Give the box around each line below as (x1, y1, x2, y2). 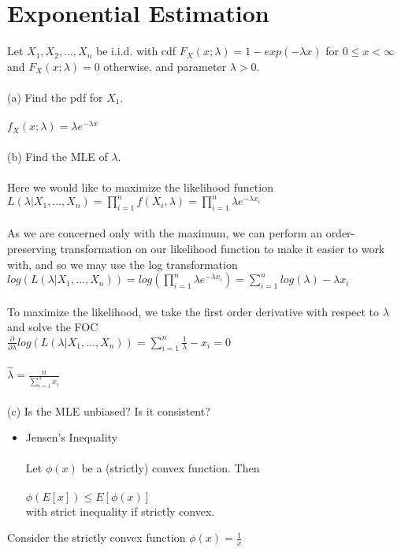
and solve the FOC (7, 319, 98, 335)
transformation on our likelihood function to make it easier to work (60, 241, 385, 257)
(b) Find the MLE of (7, 147, 108, 164)
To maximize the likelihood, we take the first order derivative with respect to (7, 303, 380, 319)
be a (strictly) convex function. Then (81, 460, 260, 476)
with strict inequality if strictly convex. (25, 502, 215, 519)
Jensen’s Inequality (25, 429, 118, 446)
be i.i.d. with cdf (95, 43, 176, 59)
